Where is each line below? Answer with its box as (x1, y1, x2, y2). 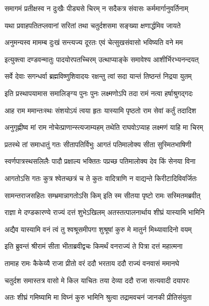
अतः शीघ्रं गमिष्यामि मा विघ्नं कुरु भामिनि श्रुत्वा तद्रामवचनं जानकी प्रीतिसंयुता (5, 292, 192, 302)
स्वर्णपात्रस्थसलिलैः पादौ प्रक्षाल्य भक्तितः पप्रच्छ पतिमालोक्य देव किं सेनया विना (5, 156, 196, 166)
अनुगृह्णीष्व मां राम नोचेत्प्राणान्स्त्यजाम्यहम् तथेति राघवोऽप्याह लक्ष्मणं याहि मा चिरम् (5, 122, 203, 133)
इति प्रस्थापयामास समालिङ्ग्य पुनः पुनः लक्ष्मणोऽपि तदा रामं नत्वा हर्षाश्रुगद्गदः (5, 88, 193, 98)
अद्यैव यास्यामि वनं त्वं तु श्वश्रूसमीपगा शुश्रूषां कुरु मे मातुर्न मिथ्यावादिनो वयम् (5, 224, 192, 234)
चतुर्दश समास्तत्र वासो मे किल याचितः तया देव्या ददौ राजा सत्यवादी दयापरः (5, 275, 190, 285)
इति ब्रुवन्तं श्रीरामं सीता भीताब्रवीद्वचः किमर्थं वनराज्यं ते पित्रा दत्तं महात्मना (5, 241, 183, 251)
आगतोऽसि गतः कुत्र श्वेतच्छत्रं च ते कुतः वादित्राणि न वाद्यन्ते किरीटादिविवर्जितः (5, 172, 197, 183)
